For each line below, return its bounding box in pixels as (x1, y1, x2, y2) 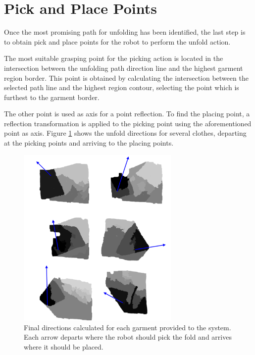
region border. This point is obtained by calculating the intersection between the (4, 72, 249, 83)
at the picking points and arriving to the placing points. (4, 138, 174, 148)
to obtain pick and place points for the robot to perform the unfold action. (4, 36, 231, 47)
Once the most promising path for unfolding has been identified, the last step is (4, 27, 246, 37)
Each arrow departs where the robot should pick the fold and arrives (24, 332, 232, 342)
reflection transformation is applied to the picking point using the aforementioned (4, 118, 252, 128)
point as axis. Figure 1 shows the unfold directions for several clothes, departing (4, 128, 247, 138)
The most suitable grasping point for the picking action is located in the (4, 53, 223, 63)
